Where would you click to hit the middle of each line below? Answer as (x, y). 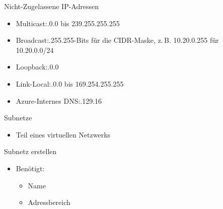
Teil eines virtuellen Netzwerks (63, 134)
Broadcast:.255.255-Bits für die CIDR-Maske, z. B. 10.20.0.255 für (117, 40)
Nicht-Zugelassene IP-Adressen (51, 6)
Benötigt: (30, 168)
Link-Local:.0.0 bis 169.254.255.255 (70, 83)
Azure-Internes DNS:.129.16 (59, 100)
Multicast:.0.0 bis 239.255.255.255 (68, 23)
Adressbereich (49, 202)
